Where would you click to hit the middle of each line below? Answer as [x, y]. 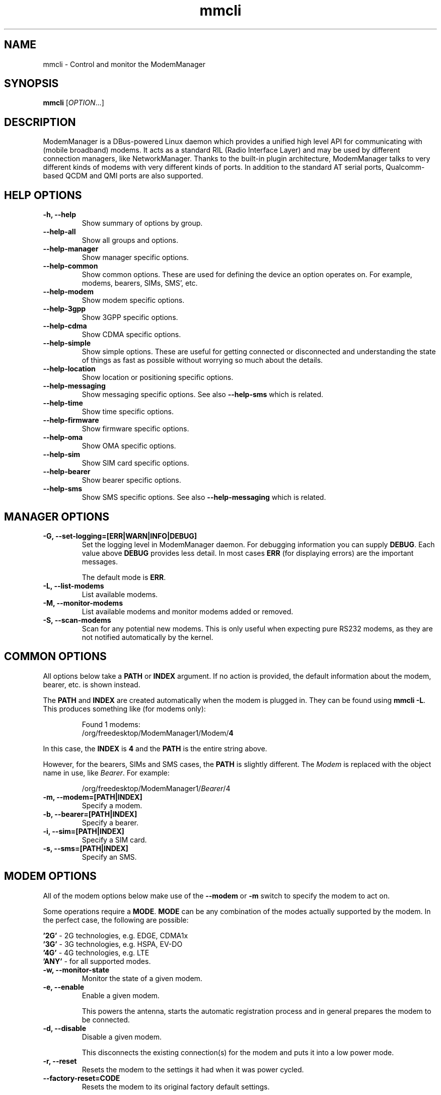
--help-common [70, 266]
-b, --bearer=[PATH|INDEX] [90, 814]
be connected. [106, 1019]
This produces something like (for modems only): [124, 708]
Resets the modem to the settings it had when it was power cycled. [193, 1069]
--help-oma [63, 437]
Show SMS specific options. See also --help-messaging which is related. [204, 497]
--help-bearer [67, 472]
